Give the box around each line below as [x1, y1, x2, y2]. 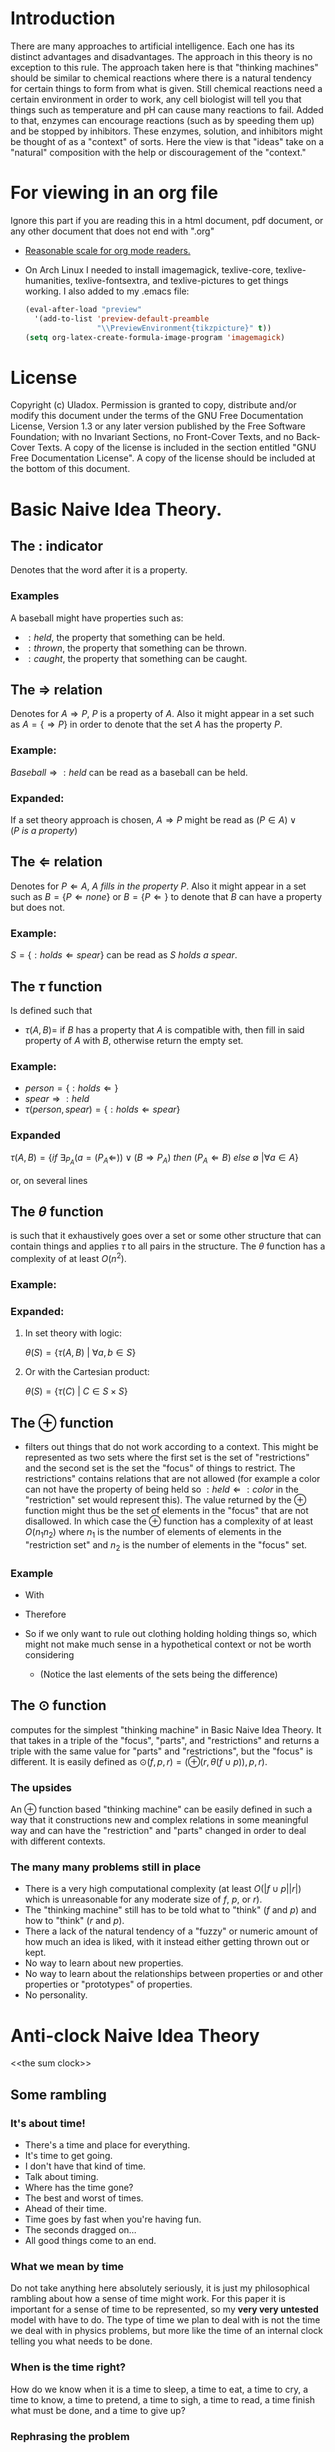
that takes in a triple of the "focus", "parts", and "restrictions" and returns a [10, 1734, 320, 1746]
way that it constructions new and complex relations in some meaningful [10, 1814, 309, 1826]
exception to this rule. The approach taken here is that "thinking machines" [10, 61, 319, 73]
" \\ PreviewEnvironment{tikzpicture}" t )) [96, 323, 272, 333]
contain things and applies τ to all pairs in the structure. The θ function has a [10, 1240, 326, 1252]
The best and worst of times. [24, 2192, 144, 2204]
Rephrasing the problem [10, 2429, 130, 2443]
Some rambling [10, 2086, 107, 2103]
